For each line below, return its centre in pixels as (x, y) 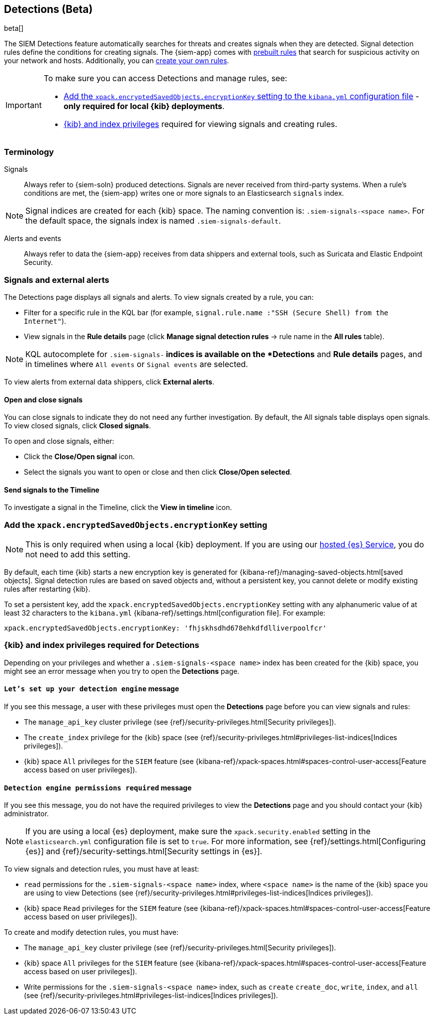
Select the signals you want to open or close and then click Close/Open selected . (158, 472)
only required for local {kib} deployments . (144, 106)
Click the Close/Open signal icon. (80, 457)
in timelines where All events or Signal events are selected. (137, 364)
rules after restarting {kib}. (47, 589)
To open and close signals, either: (59, 441)
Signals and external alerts (57, 280)
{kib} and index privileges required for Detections (102, 645)
